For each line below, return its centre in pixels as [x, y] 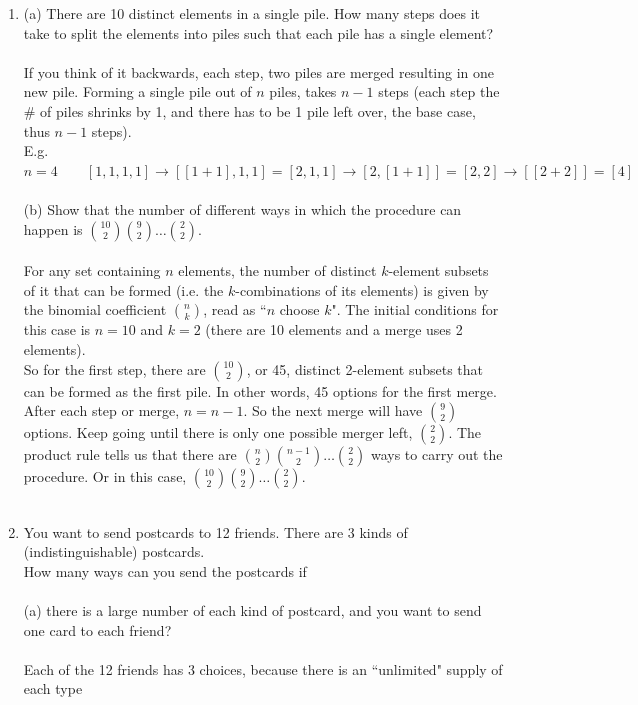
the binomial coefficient [95, 309]
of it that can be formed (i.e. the [123, 289]
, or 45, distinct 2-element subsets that [365, 368]
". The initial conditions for [415, 309]
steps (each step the [439, 91]
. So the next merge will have [333, 410]
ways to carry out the [436, 454]
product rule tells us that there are [130, 454]
